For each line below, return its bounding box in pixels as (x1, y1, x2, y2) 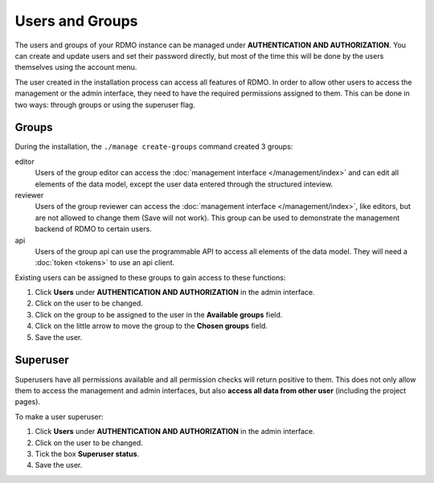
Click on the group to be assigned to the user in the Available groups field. (35, 309, 283, 319)
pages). (14, 397, 40, 407)
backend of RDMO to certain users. (35, 224, 152, 234)
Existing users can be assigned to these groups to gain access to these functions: (14, 272, 286, 282)
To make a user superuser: (14, 411, 104, 421)
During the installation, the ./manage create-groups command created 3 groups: (14, 141, 293, 152)
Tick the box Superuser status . (35, 448, 140, 458)
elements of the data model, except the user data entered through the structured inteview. (35, 179, 334, 189)
